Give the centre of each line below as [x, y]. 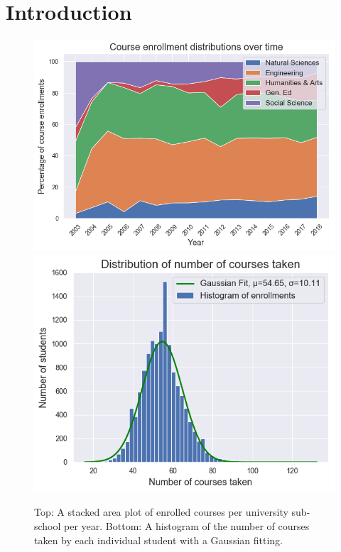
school [48, 526]
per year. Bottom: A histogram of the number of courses [187, 526]
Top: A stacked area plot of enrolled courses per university [161, 512]
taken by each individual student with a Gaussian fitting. [158, 540]
